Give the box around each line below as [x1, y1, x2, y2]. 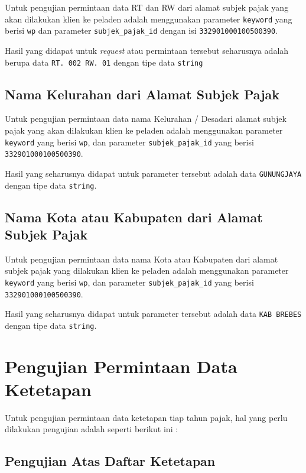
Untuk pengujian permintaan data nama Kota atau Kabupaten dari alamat [5, 252, 278, 265]
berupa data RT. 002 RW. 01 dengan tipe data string [5, 56, 203, 68]
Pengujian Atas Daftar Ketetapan [5, 452, 216, 470]
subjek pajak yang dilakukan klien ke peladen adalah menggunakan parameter [5, 264, 289, 277]
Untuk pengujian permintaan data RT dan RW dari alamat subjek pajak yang [5, 1, 289, 13]
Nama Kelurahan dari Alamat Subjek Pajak [5, 85, 280, 103]
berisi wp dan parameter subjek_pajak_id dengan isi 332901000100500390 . [5, 24, 278, 37]
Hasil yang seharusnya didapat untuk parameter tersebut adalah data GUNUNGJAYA [5, 167, 302, 179]
